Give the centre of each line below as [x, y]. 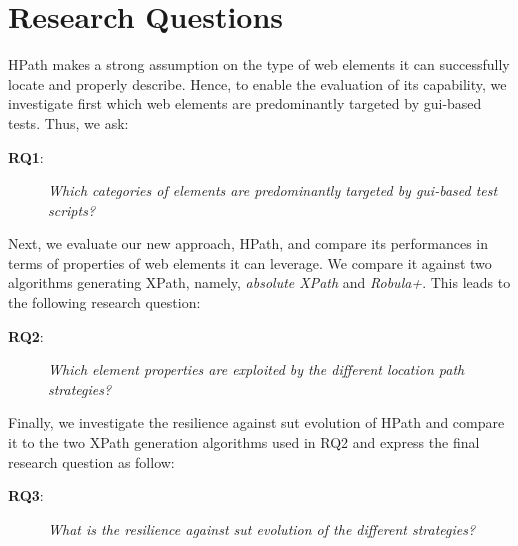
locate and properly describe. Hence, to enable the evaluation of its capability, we [257, 83]
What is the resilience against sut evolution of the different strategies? [262, 528]
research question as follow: [91, 461]
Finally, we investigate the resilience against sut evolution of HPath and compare [256, 422]
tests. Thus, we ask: [68, 122]
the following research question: [104, 302]
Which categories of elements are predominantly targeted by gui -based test [273, 190]
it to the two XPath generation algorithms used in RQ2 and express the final [244, 442]
